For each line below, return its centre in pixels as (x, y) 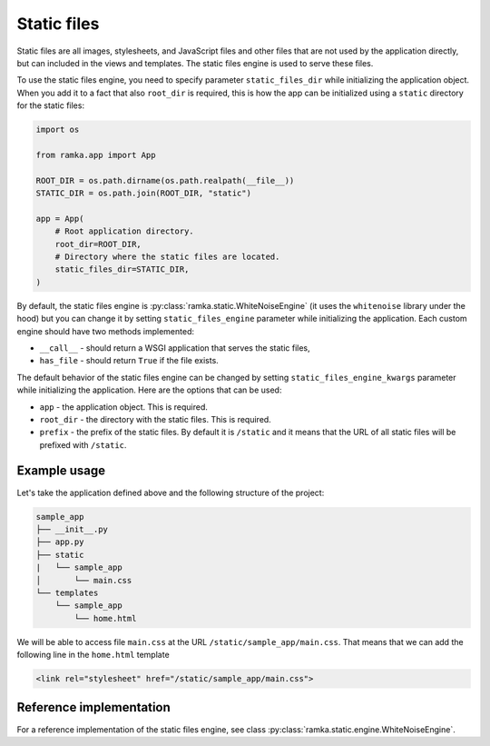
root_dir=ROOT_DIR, (98, 244)
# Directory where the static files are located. (167, 257)
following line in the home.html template (93, 655)
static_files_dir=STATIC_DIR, (122, 269)
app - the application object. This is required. (123, 407)
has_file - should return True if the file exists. (129, 361)
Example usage (61, 471)
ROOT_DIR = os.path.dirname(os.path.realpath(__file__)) (165, 180)
